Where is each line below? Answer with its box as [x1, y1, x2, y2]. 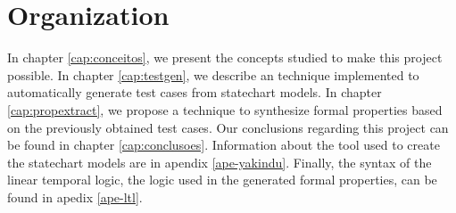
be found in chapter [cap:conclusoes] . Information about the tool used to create [7, 135, 440, 154]
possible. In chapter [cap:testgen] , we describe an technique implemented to [7, 65, 419, 84]
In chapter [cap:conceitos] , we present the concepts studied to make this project [7, 48, 443, 67]
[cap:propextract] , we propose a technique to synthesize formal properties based [7, 100, 443, 119]
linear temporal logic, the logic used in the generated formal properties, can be [7, 170, 437, 189]
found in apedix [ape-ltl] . [7, 187, 143, 206]
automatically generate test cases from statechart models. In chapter [7, 83, 382, 102]
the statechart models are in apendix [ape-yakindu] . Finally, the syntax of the [7, 152, 432, 171]
